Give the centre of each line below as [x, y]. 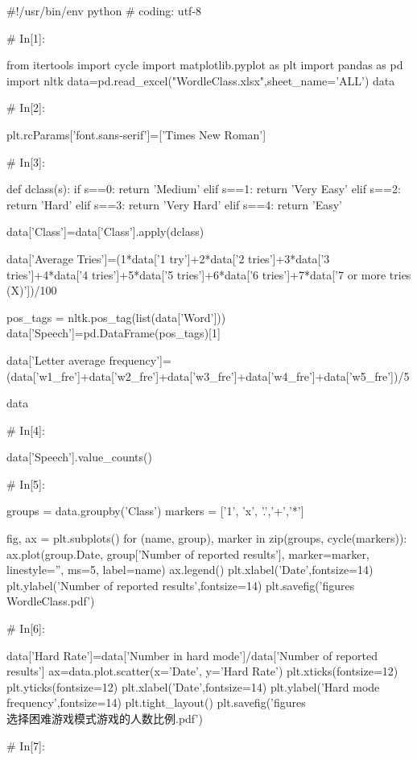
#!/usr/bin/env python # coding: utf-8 [104, 10]
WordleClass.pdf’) [51, 601]
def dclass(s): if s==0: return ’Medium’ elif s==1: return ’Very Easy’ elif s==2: [204, 189]
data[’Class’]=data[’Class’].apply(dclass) [105, 231]
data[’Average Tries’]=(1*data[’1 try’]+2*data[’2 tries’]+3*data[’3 [168, 258]
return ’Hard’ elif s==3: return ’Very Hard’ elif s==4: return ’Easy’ [174, 204]
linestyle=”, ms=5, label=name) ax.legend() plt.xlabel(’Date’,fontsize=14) [190, 570]
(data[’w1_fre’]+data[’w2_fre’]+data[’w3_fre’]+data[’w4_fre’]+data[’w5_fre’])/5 [208, 376]
